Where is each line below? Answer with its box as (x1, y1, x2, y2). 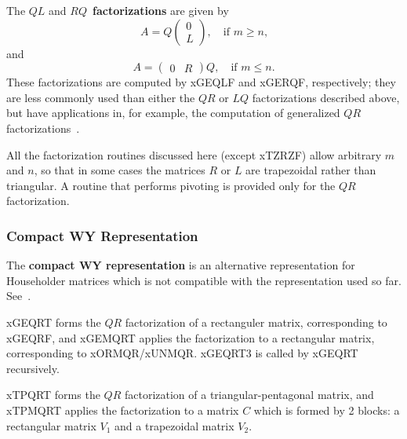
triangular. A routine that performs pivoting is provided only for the (6, 177, 336, 193)
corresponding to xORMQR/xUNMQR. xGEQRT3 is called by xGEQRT (6, 345, 358, 361)
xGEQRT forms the (6, 313, 101, 330)
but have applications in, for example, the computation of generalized (6, 104, 340, 121)
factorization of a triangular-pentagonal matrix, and (124, 386, 374, 403)
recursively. (6, 360, 60, 376)
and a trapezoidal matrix (114, 417, 234, 434)
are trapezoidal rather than (245, 162, 376, 178)
